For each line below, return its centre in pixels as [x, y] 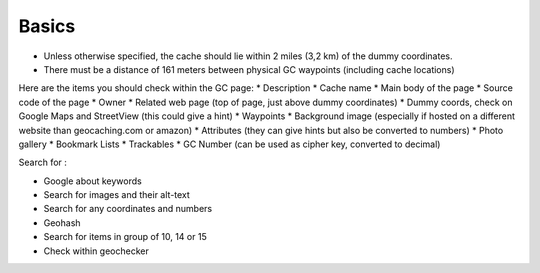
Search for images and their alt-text [116, 195]
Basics [47, 26]
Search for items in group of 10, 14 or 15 [125, 237]
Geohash [62, 222]
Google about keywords [92, 181]
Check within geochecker [96, 251]
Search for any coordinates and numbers [128, 209]
